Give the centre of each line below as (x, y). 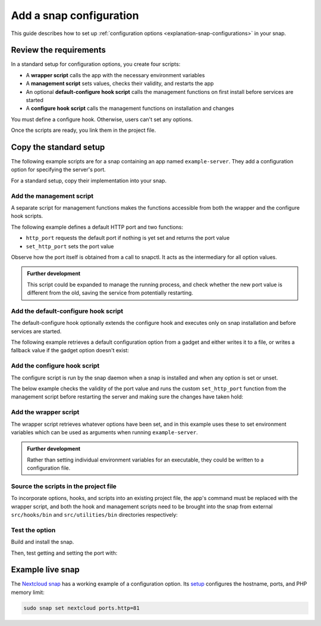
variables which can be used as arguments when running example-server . (105, 432)
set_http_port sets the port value (70, 246)
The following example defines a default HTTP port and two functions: (97, 227)
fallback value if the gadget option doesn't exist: (70, 350)
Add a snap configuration (75, 15)
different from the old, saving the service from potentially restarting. (110, 293)
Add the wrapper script (45, 412)
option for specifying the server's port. (59, 170)
